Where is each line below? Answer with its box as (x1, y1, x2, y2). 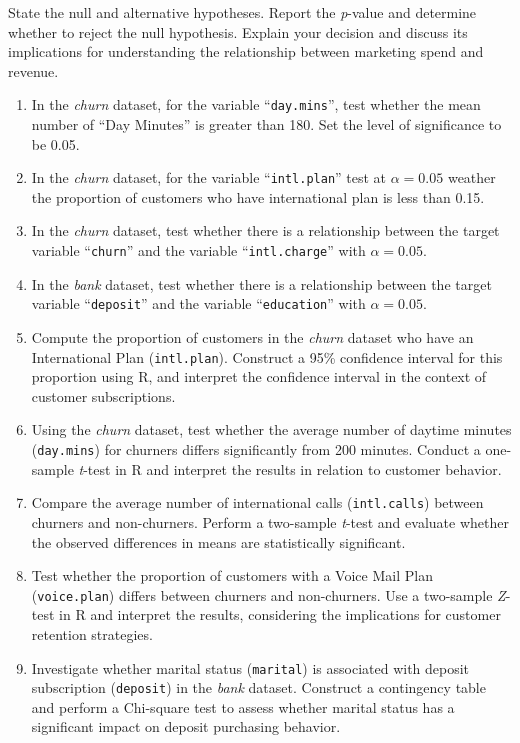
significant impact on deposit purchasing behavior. (31, 716, 341, 737)
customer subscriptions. (31, 385, 176, 406)
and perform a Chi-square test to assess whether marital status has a (31, 696, 455, 717)
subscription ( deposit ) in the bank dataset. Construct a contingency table (31, 677, 486, 698)
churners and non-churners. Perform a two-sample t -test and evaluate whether (31, 511, 509, 532)
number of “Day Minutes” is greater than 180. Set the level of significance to (31, 114, 502, 135)
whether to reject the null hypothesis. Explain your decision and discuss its (8, 21, 468, 42)
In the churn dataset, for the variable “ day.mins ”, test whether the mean (31, 94, 481, 115)
